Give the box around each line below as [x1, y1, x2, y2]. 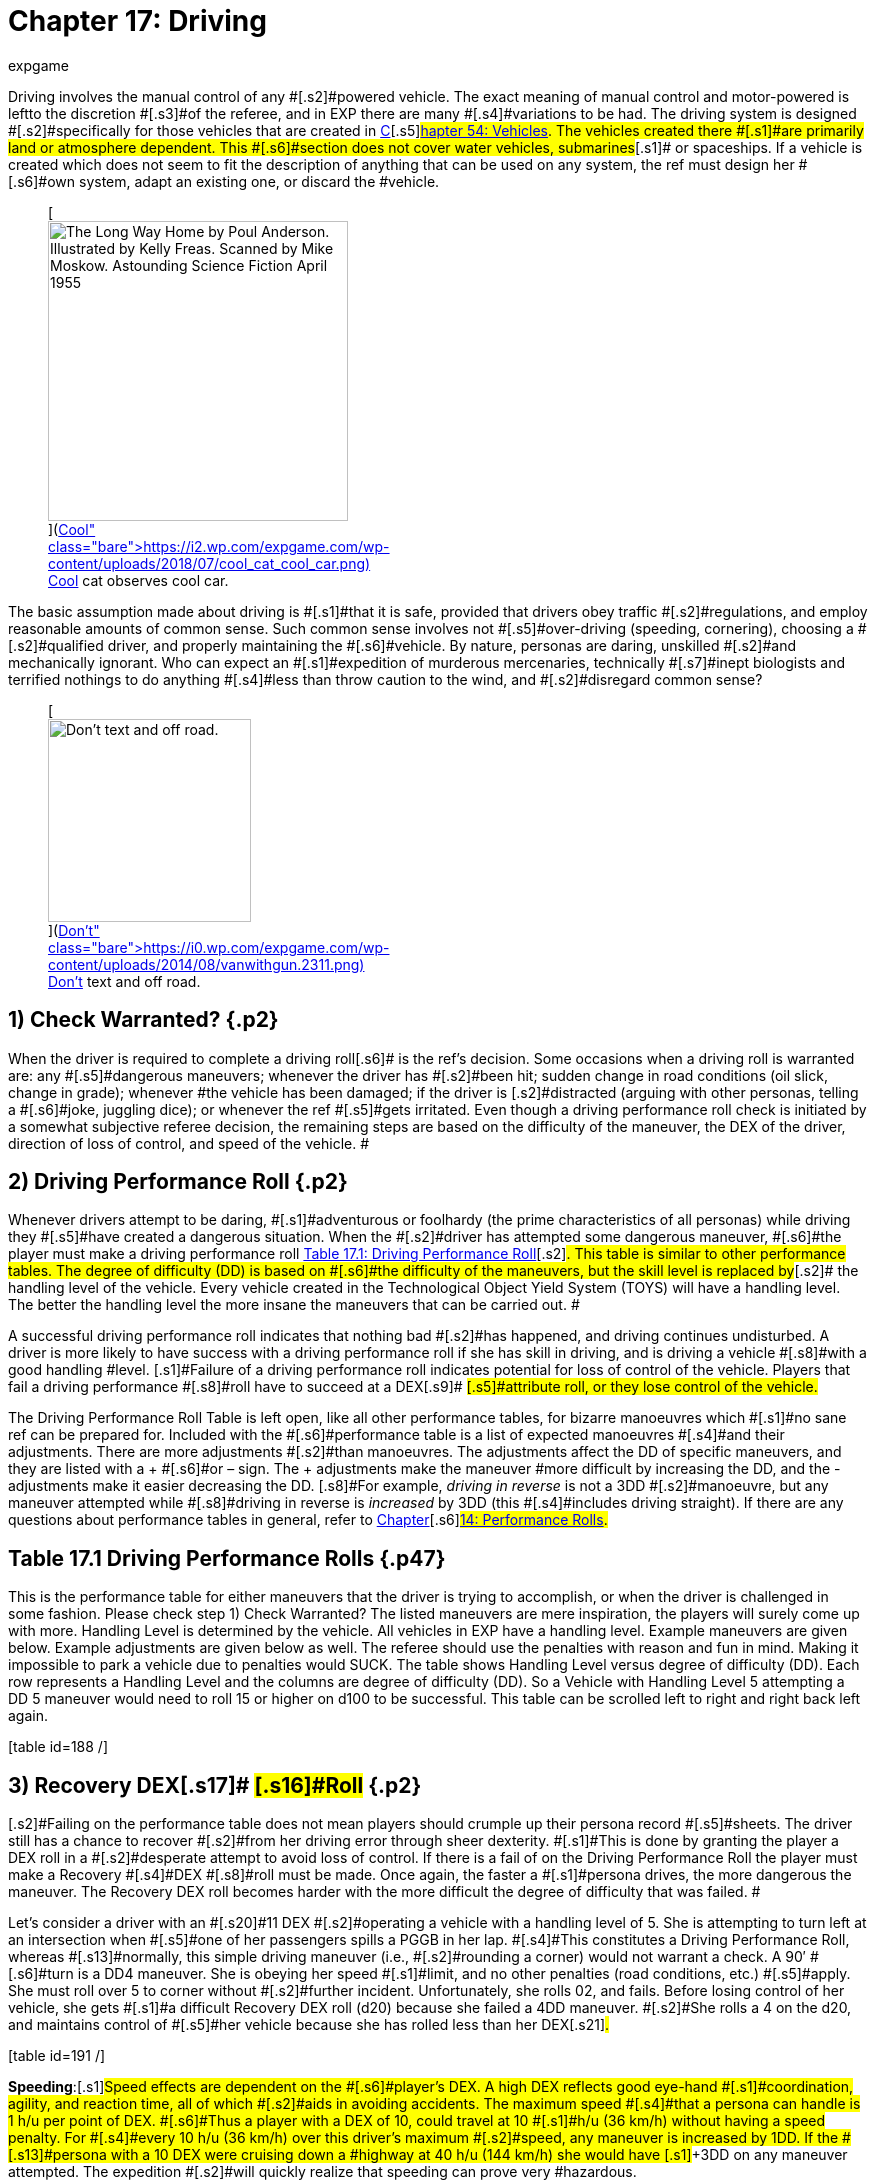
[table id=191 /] [8, 2047, 106, 2065]
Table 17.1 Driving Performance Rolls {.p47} [8, 1545, 446, 1571]
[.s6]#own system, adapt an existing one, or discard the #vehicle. [8, 172, 440, 190]
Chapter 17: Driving [8, 4, 267, 38]
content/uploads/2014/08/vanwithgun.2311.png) [48, 955, 365, 973]
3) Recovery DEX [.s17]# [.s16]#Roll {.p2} [8, 1772, 422, 1798]
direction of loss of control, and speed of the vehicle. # [8, 1134, 370, 1152]
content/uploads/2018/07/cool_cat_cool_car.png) [48, 554, 371, 572]
